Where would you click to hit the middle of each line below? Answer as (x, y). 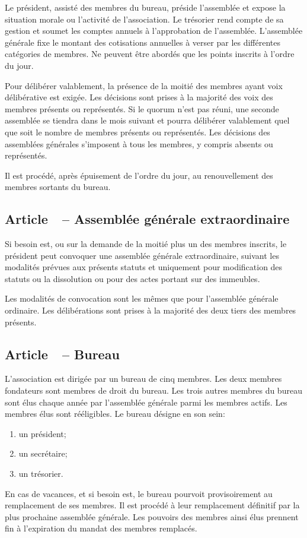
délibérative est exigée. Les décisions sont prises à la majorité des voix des (139, 97)
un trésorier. (41, 474)
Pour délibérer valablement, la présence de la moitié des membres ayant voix (144, 85)
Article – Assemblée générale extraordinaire (147, 219)
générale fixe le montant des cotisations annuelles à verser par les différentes (143, 42)
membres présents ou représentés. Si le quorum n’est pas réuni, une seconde (142, 108)
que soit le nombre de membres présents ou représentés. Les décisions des (137, 132)
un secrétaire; (43, 453)
